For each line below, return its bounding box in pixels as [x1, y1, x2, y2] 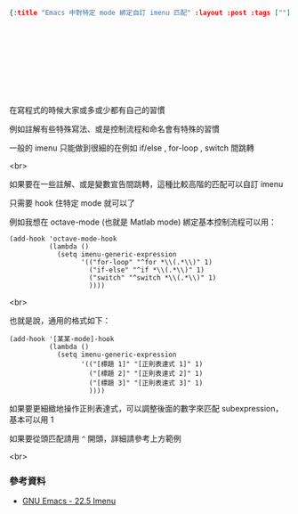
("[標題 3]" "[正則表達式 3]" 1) [88, 379, 204, 388]
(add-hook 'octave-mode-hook [9, 234, 117, 243]
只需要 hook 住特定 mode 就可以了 [9, 197, 135, 208]
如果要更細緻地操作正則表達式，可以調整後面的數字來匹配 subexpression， [9, 403, 284, 413]
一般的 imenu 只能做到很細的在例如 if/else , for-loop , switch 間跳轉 [9, 143, 255, 153]
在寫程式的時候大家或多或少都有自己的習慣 [9, 104, 165, 115]
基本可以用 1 [9, 414, 54, 425]
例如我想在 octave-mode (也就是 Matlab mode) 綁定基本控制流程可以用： [9, 216, 278, 227]
